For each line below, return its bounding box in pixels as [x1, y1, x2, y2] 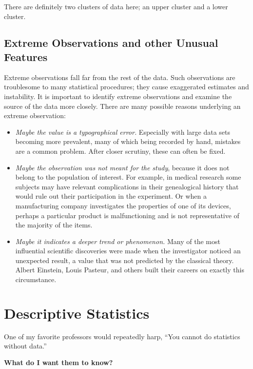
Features [4, 49, 48, 64]
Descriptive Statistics [4, 303, 150, 323]
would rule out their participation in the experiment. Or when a [15, 191, 207, 201]
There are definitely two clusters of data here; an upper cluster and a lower [4, 1, 228, 11]
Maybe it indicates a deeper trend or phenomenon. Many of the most [15, 236, 220, 246]
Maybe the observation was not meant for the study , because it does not [15, 162, 230, 172]
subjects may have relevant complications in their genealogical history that [15, 181, 239, 191]
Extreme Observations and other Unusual [4, 35, 218, 50]
